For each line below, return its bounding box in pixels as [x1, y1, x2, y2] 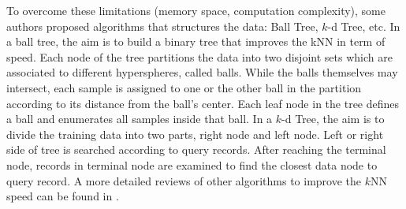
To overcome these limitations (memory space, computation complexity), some [6, 2, 386, 18]
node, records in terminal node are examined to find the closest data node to [6, 156, 378, 173]
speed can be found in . [6, 188, 119, 204]
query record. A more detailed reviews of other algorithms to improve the [6, 172, 362, 188]
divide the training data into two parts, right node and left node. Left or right [6, 125, 384, 142]
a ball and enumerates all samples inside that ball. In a [6, 110, 273, 127]
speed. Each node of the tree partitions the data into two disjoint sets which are [6, 48, 393, 65]
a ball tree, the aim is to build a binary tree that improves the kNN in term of [6, 33, 386, 50]
